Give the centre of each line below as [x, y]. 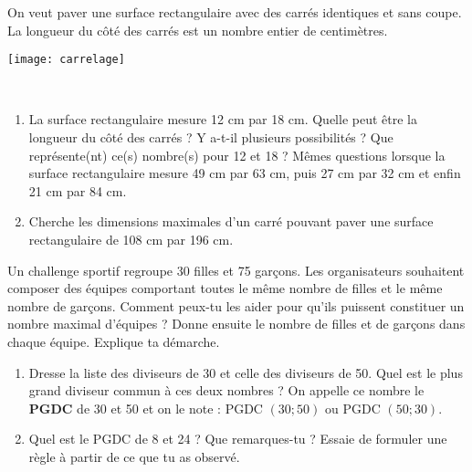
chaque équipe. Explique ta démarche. [114, 341]
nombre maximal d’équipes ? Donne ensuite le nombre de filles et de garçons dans [236, 324]
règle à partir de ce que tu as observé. [134, 456]
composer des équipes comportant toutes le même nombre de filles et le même [225, 288]
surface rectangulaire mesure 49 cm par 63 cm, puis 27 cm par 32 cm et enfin [245, 173]
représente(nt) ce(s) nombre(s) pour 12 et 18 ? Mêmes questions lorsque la [237, 155]
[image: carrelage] [66, 60]
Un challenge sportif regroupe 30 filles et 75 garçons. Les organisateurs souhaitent [236, 270]
